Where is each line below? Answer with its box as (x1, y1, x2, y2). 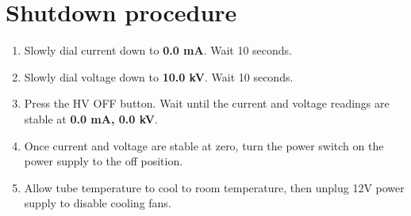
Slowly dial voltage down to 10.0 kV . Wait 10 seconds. (24, 68, 294, 85)
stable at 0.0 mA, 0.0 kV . (24, 110, 158, 127)
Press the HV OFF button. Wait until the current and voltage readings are (24, 95, 390, 112)
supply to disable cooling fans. (24, 195, 171, 211)
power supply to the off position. (24, 153, 183, 169)
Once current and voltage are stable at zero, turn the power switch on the (24, 137, 384, 153)
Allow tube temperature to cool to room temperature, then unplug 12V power (24, 179, 405, 195)
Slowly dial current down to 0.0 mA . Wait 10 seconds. (24, 42, 293, 59)
